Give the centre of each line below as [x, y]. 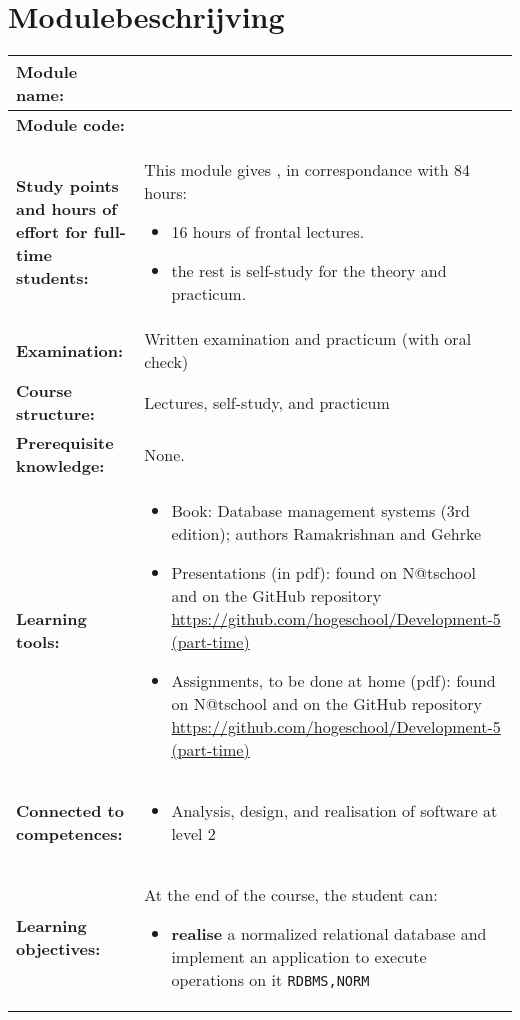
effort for [52, 232]
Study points [67, 186]
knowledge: [60, 466]
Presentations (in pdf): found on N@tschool [324, 573]
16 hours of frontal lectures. [268, 232]
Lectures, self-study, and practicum [267, 402]
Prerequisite [65, 443]
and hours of [66, 209]
